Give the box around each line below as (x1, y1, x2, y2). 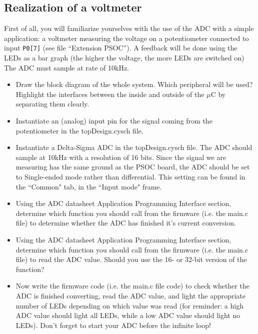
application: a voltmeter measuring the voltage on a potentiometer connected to (4, 32, 249, 43)
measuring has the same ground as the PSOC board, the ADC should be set (15, 161, 250, 172)
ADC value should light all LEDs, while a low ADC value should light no (15, 310, 240, 320)
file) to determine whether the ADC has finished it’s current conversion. (15, 217, 236, 228)
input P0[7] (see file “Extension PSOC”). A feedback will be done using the (4, 42, 237, 53)
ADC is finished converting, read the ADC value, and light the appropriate (15, 290, 246, 300)
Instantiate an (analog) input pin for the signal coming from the (15, 115, 212, 126)
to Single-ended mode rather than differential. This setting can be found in (15, 171, 245, 181)
